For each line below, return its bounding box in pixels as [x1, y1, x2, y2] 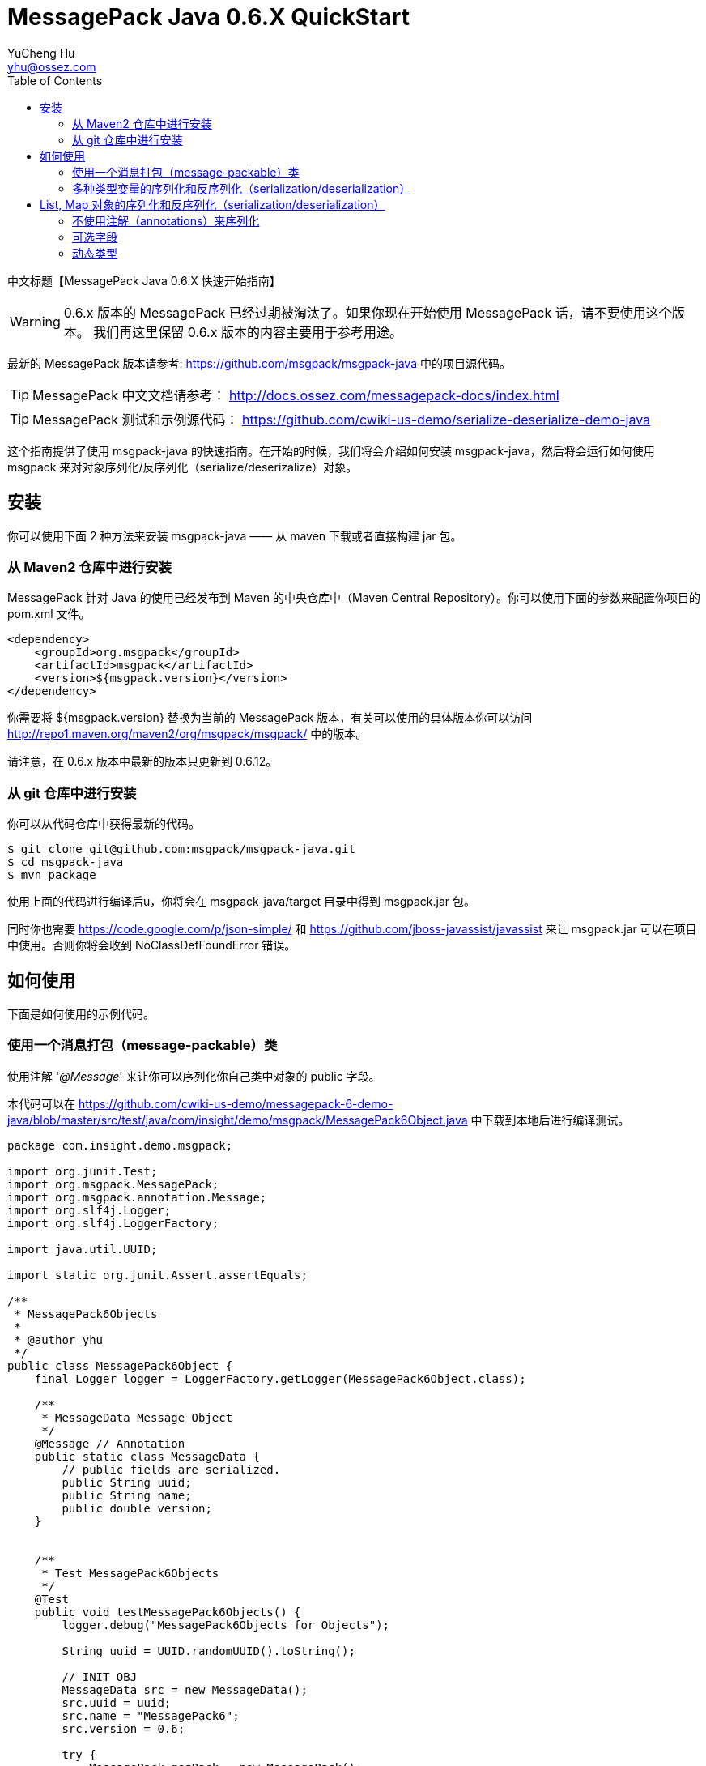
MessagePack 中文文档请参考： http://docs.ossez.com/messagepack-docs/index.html [32, 386, 559, 403]
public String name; [62, 1488, 192, 1502]
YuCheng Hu [7, 45, 75, 60]
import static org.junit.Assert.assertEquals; [7, 1268, 308, 1282]
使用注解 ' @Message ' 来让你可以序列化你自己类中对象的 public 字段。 [7, 1069, 381, 1083]
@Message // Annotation [34, 1436, 185, 1450]
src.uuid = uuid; [62, 1696, 172, 1709]
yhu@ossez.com [7, 59, 96, 74]
